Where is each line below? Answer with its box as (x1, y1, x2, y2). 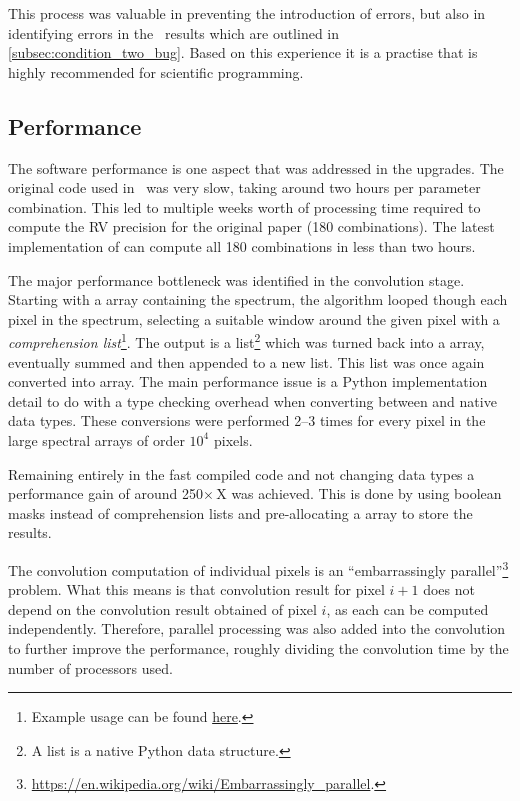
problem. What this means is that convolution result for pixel (8, 579, 385, 600)
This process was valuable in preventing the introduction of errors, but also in (8, 3, 486, 23)
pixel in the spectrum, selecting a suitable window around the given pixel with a (8, 308, 500, 329)
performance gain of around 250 (8, 483, 203, 504)
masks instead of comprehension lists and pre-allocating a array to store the (8, 502, 473, 523)
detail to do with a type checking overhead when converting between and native (8, 390, 497, 411)
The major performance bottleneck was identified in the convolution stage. (8, 269, 465, 290)
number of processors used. (8, 657, 173, 678)
